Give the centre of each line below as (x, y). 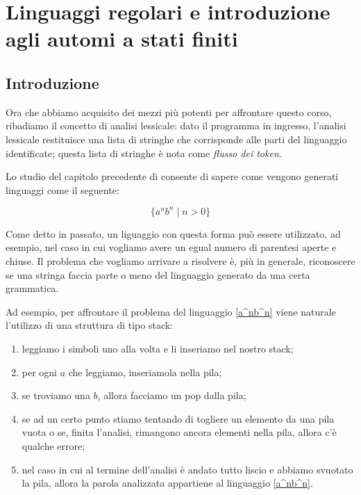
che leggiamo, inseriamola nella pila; (145, 372)
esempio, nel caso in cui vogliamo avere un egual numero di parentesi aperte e (171, 247)
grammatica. (32, 288)
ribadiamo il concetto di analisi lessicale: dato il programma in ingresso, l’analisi (176, 125)
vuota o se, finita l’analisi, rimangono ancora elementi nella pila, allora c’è (179, 432)
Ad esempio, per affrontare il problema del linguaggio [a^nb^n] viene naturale (171, 311)
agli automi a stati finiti (122, 39)
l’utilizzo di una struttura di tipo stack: (89, 325)
